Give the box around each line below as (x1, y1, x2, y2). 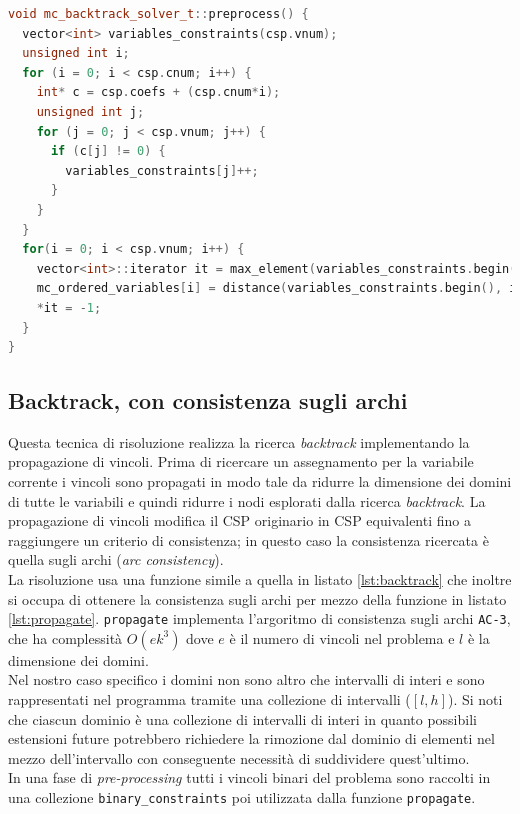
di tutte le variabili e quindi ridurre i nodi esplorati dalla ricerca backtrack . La (8, 490, 486, 511)
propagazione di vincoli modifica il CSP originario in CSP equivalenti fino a (8, 510, 471, 531)
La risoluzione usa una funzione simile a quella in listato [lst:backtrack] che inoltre (8, 569, 512, 590)
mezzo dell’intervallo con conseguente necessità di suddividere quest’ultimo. (8, 747, 470, 768)
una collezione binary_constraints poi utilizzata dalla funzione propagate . (8, 787, 476, 808)
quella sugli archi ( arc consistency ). (8, 549, 224, 570)
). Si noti (447, 689, 503, 710)
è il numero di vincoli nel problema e (229, 627, 455, 648)
